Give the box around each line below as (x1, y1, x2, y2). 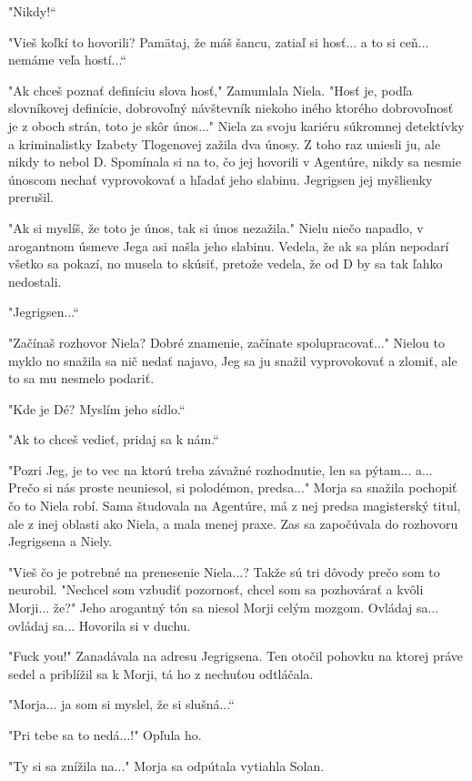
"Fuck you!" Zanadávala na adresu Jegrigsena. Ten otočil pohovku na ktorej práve (8, 646, 464, 665)
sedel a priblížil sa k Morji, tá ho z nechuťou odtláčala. (8, 664, 314, 683)
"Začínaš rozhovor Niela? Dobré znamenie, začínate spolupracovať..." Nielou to (8, 332, 445, 351)
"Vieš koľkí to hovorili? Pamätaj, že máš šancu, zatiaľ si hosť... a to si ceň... (8, 32, 429, 51)
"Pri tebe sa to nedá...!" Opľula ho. (8, 725, 202, 744)
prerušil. (8, 188, 54, 207)
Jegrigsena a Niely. (8, 532, 113, 551)
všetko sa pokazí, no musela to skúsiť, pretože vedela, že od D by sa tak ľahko (8, 254, 443, 273)
